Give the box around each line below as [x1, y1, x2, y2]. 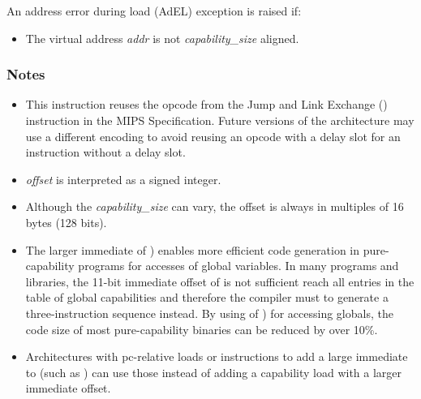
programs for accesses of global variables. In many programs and [78, 257, 399, 274]
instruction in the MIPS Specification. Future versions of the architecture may [25, 112, 415, 128]
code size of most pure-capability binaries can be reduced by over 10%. [25, 320, 378, 337]
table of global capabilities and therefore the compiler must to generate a [25, 289, 389, 306]
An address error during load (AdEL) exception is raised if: [6, 2, 302, 19]
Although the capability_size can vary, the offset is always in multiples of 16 [25, 198, 404, 215]
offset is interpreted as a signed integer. [25, 170, 221, 187]
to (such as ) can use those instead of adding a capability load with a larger [25, 363, 402, 380]
